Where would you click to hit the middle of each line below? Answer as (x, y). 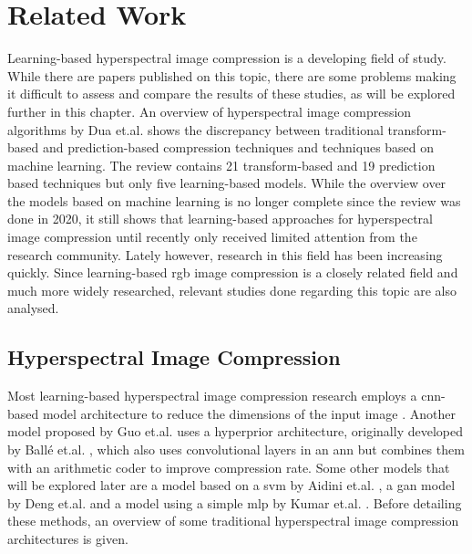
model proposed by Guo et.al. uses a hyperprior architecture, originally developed (235, 431)
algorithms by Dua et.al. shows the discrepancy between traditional (195, 129)
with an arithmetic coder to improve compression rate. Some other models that (229, 467)
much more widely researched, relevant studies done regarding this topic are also (232, 290)
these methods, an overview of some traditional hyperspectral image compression (233, 521)
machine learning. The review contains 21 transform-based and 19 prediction (221, 165)
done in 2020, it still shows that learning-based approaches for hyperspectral (220, 219)
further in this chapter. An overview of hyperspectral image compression (210, 111)
